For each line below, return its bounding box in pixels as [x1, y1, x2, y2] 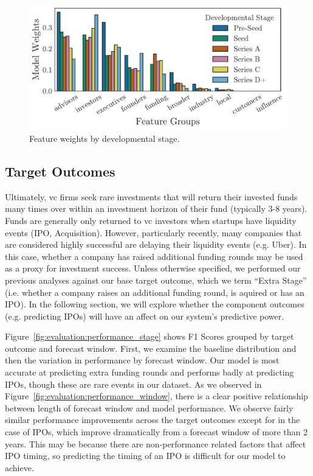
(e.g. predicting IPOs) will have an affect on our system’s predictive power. [5, 309, 284, 322]
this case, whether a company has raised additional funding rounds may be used [5, 250, 303, 262]
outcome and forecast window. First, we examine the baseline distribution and [5, 341, 297, 354]
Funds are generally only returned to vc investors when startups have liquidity [5, 214, 297, 226]
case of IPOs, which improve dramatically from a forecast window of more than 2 [5, 425, 308, 438]
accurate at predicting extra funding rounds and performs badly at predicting [5, 366, 294, 379]
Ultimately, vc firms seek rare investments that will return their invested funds [5, 190, 298, 203]
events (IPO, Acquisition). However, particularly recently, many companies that [5, 226, 302, 239]
